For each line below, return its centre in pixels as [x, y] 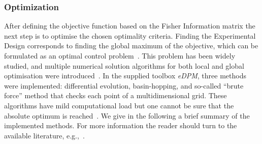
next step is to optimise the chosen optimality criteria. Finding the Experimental [130, 35]
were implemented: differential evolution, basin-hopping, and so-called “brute [124, 85]
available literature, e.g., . [44, 135]
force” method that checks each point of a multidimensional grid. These [116, 95]
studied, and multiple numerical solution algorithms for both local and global [124, 65]
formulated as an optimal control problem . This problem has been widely [120, 55]
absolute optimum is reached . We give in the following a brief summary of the [127, 115]
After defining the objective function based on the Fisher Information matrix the [130, 26]
